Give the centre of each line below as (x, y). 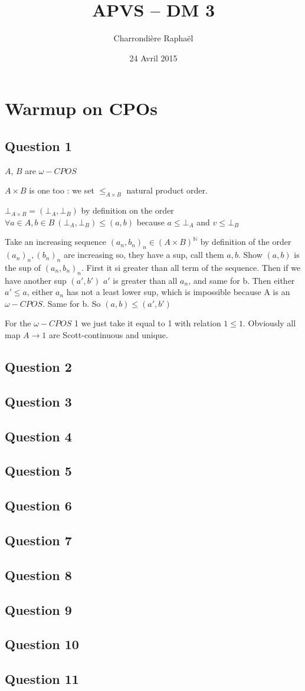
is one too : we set (62, 190)
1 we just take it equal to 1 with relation (148, 323)
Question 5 (38, 471)
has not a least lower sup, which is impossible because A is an (178, 292)
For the (18, 323)
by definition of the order (246, 242)
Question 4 (38, 436)
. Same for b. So (72, 303)
